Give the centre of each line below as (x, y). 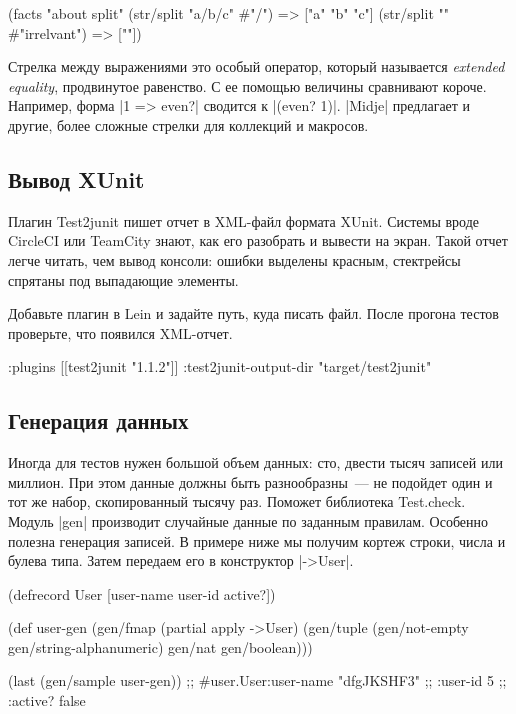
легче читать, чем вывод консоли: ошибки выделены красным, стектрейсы (234, 259)
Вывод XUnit (76, 178)
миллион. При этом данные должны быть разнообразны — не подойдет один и (250, 481)
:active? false (47, 700)
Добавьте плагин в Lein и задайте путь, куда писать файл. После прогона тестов (253, 313)
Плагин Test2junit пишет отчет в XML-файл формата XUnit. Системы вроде (244, 220)
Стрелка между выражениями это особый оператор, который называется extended (256, 66)
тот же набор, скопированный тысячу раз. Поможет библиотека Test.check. (237, 501)
